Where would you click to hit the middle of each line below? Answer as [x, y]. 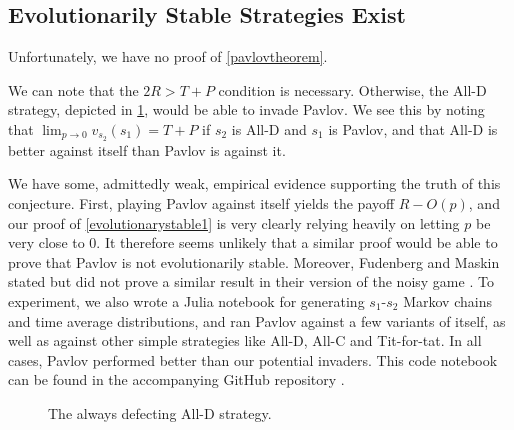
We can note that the [73, 89]
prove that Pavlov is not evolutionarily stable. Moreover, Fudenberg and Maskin [254, 261]
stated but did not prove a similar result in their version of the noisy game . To [251, 281]
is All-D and [269, 128]
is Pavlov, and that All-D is [413, 128]
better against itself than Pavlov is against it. [147, 149]
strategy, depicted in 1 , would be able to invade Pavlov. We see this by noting [246, 109]
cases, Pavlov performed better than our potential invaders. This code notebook [253, 359]
